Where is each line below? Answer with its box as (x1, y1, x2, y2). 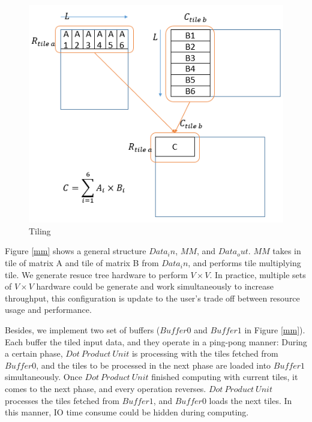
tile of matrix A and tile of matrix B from (5, 257, 159, 269)
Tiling (29, 224, 51, 237)
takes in (272, 245, 301, 257)
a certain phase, (5, 347, 63, 360)
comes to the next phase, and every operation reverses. (5, 382, 206, 395)
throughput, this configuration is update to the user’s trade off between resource (5, 291, 300, 304)
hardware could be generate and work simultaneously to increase (36, 280, 274, 293)
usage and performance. (5, 303, 92, 316)
